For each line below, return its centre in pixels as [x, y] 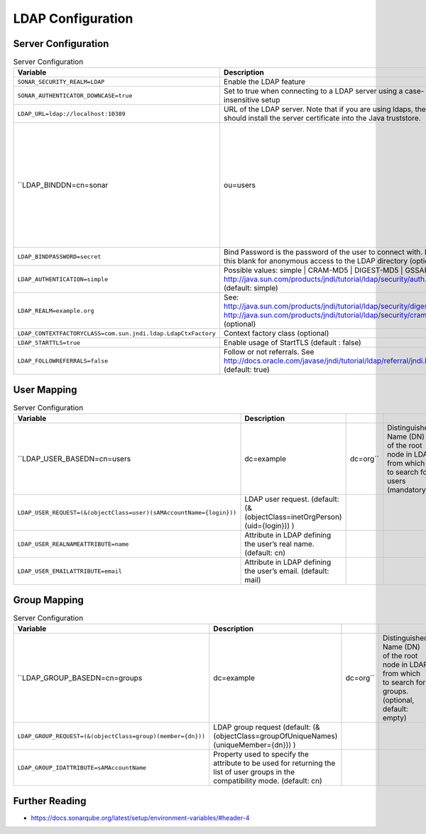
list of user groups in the [254, 772]
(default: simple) [251, 288]
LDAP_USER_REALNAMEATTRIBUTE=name [73, 544]
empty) [395, 718]
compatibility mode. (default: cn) [268, 781]
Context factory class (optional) [277, 334]
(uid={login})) [267, 526]
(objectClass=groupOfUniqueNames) [275, 736]
